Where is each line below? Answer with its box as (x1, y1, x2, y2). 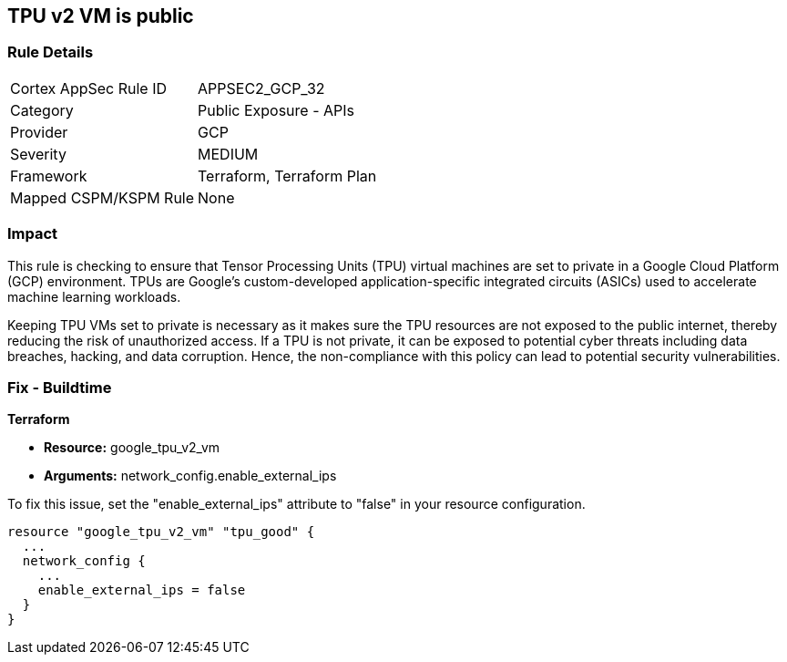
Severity (10, 144, 66, 163)
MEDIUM (198, 144, 259, 163)
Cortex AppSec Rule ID (10, 78, 168, 98)
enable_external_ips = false (37, 583, 246, 598)
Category (10, 100, 74, 119)
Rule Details (7, 43, 94, 62)
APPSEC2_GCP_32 (198, 78, 325, 98)
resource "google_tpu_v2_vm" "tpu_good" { (7, 524, 315, 540)
